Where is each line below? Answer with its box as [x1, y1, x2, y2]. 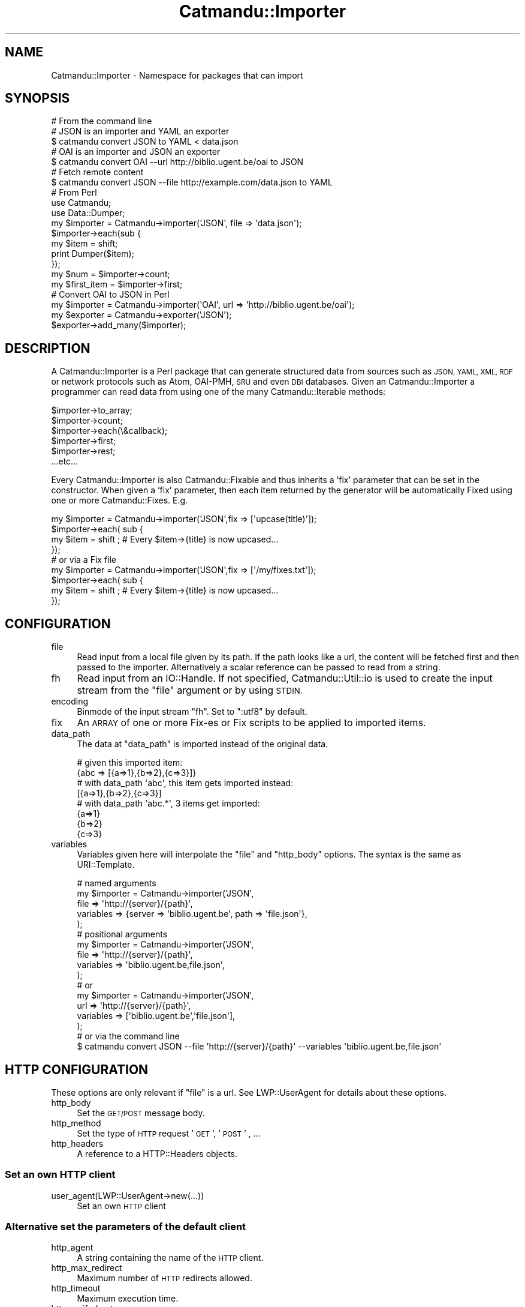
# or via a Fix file [51, 554, 117, 565]
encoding [51, 696, 89, 707]
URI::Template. [77, 859, 135, 870]
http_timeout [51, 1283, 101, 1294]
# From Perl [51, 187, 97, 198]
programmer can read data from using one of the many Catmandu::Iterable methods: [51, 386, 386, 397]
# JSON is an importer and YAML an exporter [51, 126, 230, 137]
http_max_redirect [51, 1263, 122, 1273]
